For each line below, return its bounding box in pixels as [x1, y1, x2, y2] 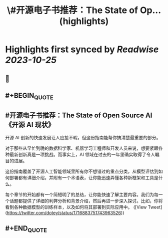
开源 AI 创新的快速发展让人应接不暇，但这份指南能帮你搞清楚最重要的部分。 [5, 134, 161, 140]
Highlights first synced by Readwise [5, 44, 159, 55]
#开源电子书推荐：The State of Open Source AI [5, 111, 152, 119]
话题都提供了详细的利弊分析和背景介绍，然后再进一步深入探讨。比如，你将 [9, 197, 163, 203]
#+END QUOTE [5, 224, 47, 234]
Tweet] [147, 204, 162, 210]
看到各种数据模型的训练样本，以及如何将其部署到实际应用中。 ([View [5, 204, 147, 210]
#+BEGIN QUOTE [5, 91, 53, 101]
